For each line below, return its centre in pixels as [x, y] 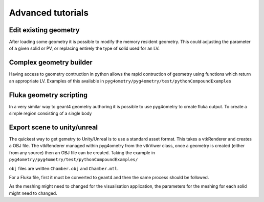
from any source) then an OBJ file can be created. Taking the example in [82, 152]
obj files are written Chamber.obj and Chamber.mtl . [64, 168]
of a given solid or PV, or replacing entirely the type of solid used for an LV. [84, 48]
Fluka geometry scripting [48, 95]
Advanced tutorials [49, 13]
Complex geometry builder [51, 63]
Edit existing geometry [44, 30]
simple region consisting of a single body [51, 113]
